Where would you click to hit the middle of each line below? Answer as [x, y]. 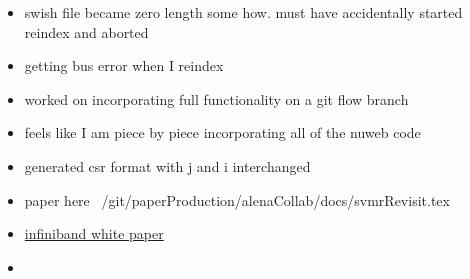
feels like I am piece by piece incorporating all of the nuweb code [222, 132]
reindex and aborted [86, 31]
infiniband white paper [94, 233]
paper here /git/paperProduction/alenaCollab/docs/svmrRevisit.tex [237, 199]
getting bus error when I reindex [124, 65]
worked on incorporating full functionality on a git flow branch [216, 98]
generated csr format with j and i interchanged [167, 165]
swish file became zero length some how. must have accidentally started [243, 12]
